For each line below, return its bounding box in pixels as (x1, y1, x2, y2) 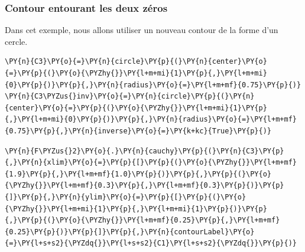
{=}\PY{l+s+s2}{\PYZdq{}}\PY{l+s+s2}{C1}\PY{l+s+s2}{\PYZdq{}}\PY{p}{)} (5, 239, 297, 248)
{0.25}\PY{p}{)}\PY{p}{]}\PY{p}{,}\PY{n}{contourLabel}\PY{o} (5, 227, 255, 236)
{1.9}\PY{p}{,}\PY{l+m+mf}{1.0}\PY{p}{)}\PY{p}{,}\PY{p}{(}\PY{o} (5, 169, 272, 178)
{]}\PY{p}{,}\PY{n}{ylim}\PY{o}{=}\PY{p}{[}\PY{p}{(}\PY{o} (5, 192, 246, 201)
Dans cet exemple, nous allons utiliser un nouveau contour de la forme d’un (5, 24, 278, 36)
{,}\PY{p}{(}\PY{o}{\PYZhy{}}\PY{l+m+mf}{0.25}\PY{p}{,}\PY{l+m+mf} (5, 216, 280, 225)
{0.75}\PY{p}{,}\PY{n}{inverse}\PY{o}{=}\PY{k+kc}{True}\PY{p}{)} (5, 126, 272, 135)
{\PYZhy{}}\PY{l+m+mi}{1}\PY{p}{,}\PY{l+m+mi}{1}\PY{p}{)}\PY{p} (5, 204, 267, 213)
